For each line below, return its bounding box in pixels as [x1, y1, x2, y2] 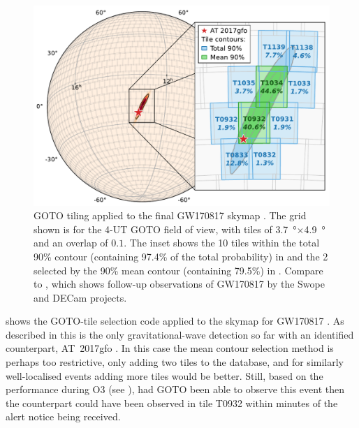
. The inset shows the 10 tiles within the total [124, 235, 320, 250]
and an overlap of [34, 235, 108, 250]
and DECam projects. [34, 290, 127, 304]
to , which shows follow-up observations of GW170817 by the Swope [34, 276, 325, 291]
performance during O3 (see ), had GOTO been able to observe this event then [6, 382, 345, 397]
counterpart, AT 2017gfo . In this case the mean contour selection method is [6, 341, 334, 355]
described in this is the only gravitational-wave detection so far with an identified [6, 327, 354, 341]
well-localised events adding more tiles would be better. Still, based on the [6, 368, 323, 383]
